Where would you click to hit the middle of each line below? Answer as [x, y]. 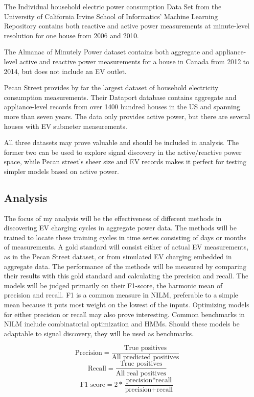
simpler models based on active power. [62, 171]
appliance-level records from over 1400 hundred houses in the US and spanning [122, 107]
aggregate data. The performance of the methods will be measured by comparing [125, 266]
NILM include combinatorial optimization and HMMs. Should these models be [122, 324]
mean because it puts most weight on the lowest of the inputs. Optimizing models [127, 305]
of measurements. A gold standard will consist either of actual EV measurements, [126, 247]
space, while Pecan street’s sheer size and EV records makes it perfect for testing [125, 161]
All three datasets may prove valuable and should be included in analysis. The [121, 142]
